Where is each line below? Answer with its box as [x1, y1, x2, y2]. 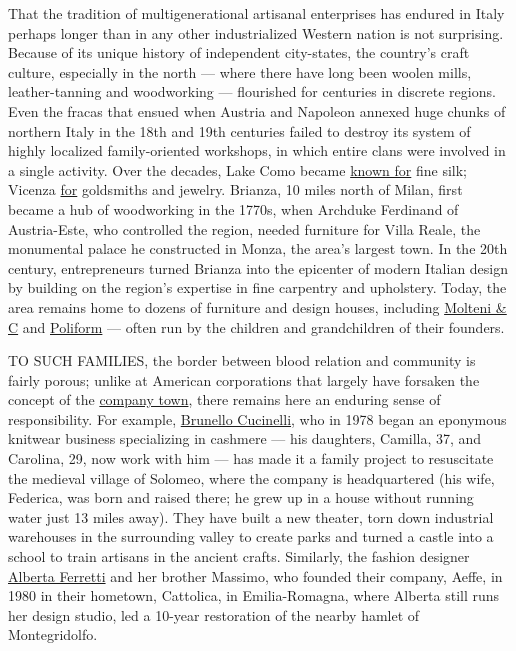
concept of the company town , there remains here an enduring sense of [8, 389, 441, 410]
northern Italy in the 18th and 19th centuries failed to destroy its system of [8, 120, 471, 141]
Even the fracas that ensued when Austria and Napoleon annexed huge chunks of [8, 100, 506, 121]
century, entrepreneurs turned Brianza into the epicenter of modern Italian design [8, 257, 509, 278]
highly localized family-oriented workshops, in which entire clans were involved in [8, 140, 506, 161]
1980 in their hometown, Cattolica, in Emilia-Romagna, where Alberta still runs [8, 585, 500, 606]
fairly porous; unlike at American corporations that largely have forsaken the [8, 369, 480, 390]
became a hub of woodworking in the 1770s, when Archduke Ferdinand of [8, 198, 459, 219]
